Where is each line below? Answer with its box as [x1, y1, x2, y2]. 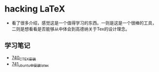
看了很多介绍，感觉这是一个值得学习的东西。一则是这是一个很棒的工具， [11, 20, 157, 26]
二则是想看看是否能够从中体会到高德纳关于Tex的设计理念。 [11, 26, 130, 32]
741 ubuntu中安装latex [11, 61, 49, 68]
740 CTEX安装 [11, 55, 36, 61]
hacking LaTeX [4, 3, 65, 14]
